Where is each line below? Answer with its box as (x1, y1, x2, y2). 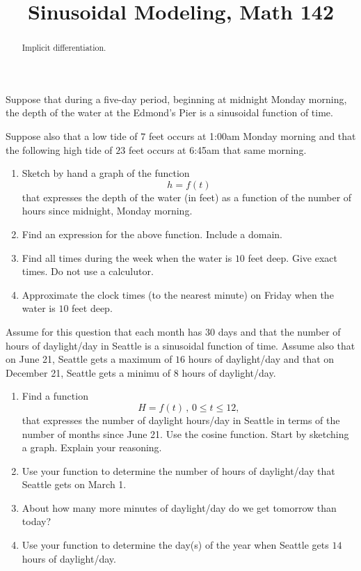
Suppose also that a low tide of (6, 129, 138, 143)
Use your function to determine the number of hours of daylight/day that (22, 463, 335, 478)
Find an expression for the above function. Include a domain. (22, 226, 282, 241)
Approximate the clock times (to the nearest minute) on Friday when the (22, 287, 334, 302)
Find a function (22, 389, 88, 403)
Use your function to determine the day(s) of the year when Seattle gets (22, 538, 329, 552)
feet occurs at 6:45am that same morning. (128, 142, 307, 157)
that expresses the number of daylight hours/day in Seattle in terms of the (22, 412, 340, 427)
